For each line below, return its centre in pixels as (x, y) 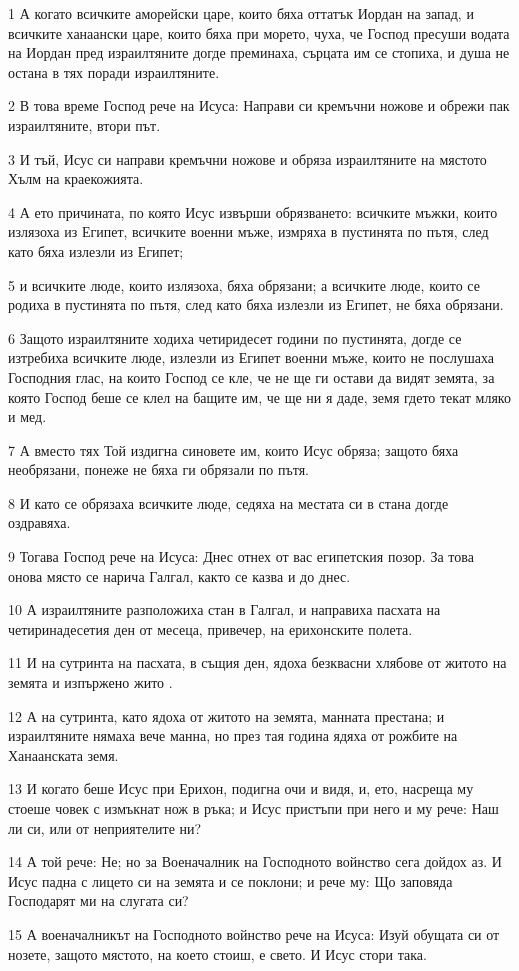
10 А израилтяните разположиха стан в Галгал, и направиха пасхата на (224, 609)
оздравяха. (39, 522)
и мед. (27, 416)
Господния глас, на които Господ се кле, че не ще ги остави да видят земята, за (251, 376)
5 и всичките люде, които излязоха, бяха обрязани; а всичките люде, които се (244, 284)
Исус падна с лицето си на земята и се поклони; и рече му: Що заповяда (230, 880)
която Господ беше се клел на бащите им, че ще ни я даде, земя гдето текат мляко (259, 396)
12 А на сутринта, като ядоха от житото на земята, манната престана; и (226, 715)
